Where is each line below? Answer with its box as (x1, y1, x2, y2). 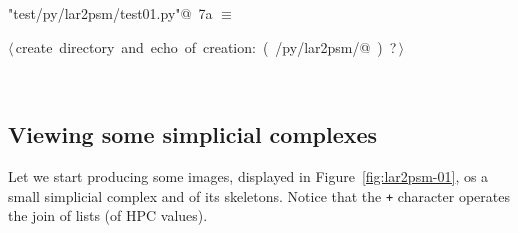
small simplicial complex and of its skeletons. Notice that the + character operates (8, 185, 510, 206)
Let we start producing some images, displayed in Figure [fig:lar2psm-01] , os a (8, 165, 489, 186)
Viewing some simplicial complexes (8, 119, 378, 150)
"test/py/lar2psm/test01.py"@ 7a (8, 3, 213, 23)
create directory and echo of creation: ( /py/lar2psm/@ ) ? (15, 36, 397, 57)
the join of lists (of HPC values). (8, 205, 208, 226)
